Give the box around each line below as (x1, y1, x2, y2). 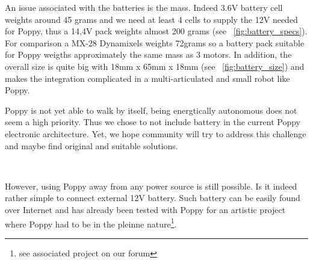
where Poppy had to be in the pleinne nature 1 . (5, 215, 177, 230)
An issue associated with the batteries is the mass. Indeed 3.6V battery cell (5, 1, 283, 13)
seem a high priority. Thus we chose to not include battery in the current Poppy (5, 116, 301, 128)
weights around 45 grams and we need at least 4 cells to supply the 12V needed (5, 13, 298, 25)
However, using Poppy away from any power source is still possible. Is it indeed (5, 179, 297, 192)
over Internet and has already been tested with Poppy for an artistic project (5, 203, 286, 215)
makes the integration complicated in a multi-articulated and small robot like (5, 72, 290, 84)
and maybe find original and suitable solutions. (5, 139, 178, 152)
